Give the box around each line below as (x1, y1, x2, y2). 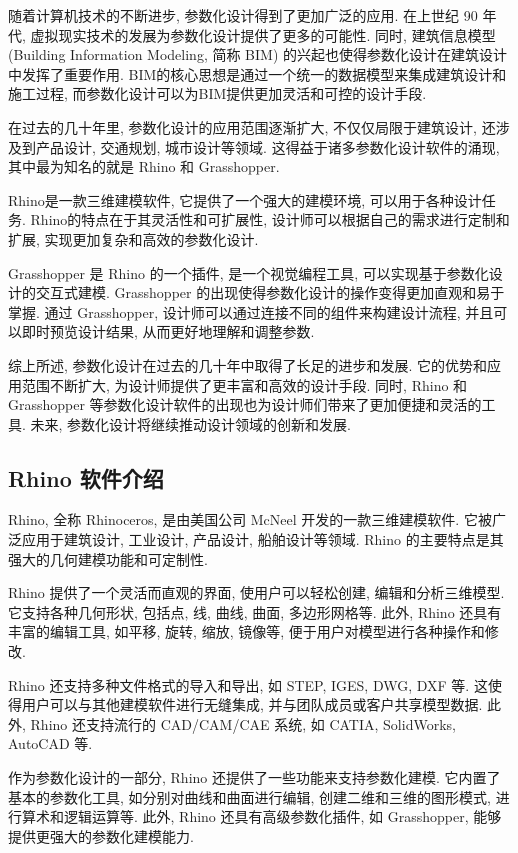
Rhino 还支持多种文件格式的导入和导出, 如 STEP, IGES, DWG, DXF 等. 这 (8, 674, 488, 695)
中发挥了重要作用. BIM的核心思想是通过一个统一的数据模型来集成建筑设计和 (8, 63, 507, 84)
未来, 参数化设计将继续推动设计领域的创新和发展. (30, 413, 351, 434)
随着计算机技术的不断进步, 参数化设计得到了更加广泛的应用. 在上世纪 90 (8, 5, 478, 25)
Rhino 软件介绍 (8, 462, 164, 493)
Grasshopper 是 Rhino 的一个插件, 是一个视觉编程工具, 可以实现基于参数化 (8, 262, 489, 283)
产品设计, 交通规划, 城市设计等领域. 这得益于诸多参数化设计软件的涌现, (35, 136, 500, 157)
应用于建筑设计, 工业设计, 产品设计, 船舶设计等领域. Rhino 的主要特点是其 (21, 529, 504, 550)
